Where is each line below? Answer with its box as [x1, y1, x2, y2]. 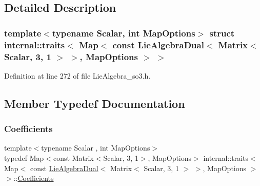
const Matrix [53, 153, 94, 163]
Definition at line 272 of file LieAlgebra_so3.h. [4, 70, 151, 81]
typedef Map [4, 153, 44, 163]
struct [209, 26, 235, 39]
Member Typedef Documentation [4, 95, 185, 111]
